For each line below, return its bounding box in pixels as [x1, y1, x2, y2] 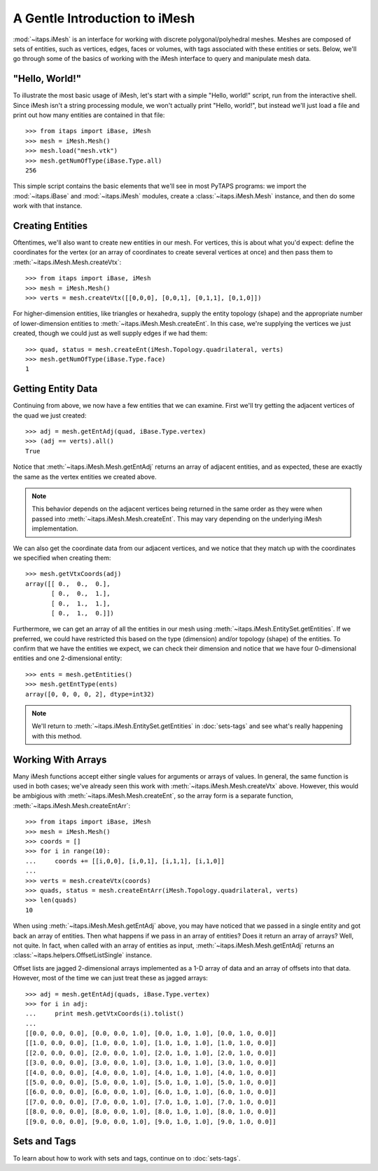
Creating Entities [13, 219, 88, 231]
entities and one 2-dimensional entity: [13, 654, 122, 662]
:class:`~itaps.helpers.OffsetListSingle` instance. [13, 951, 153, 959]
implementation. [31, 524, 78, 533]
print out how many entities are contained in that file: [13, 111, 165, 119]
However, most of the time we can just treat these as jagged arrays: [13, 974, 208, 982]
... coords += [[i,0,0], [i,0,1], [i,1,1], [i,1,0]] [25, 857, 225, 865]
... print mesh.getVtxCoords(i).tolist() [25, 1010, 185, 1018]
